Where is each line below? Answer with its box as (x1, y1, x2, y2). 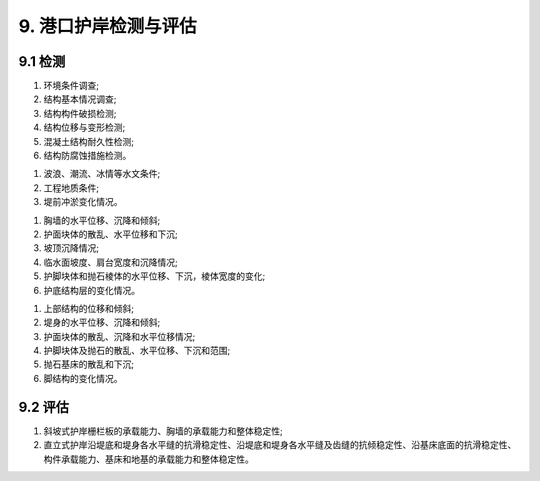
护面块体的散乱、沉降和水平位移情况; (43, 330, 196, 342)
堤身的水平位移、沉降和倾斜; (43, 316, 161, 329)
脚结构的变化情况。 (43, 372, 123, 384)
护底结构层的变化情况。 (43, 284, 140, 296)
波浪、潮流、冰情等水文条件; (43, 168, 161, 180)
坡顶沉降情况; (43, 242, 100, 254)
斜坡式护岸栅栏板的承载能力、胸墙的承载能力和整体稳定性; (43, 425, 284, 437)
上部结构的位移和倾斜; (43, 302, 135, 314)
